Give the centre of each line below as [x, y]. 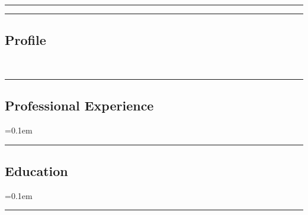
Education [36, 170]
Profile [25, 40]
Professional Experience [79, 105]
